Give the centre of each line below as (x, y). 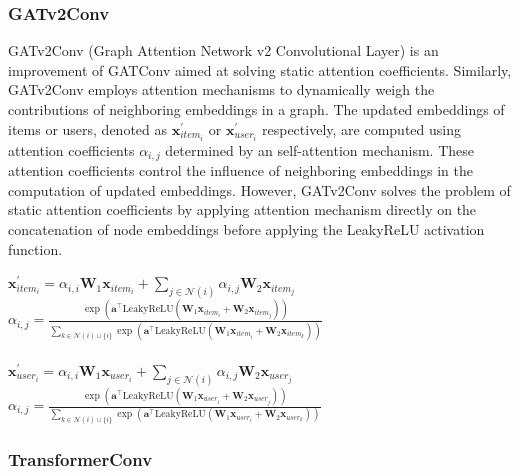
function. (35, 248)
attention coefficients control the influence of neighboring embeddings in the (240, 170)
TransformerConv (80, 458)
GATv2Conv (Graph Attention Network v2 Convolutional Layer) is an (223, 50)
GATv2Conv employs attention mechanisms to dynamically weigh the (221, 89)
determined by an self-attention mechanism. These (319, 149)
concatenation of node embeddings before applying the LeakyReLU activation (246, 228)
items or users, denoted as (88, 128)
